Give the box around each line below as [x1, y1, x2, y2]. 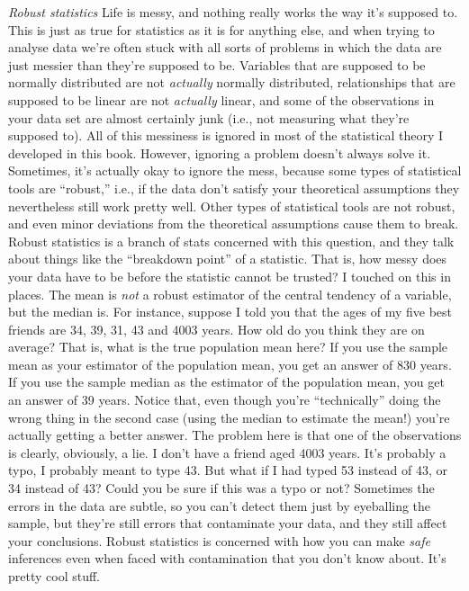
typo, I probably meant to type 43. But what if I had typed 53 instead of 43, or [8, 461, 448, 479]
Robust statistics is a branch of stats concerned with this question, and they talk [8, 231, 455, 250]
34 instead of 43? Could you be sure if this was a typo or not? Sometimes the [8, 479, 435, 497]
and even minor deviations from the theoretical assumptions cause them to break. [8, 214, 459, 233]
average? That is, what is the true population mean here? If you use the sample [8, 337, 448, 356]
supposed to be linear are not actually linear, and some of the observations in [8, 90, 435, 109]
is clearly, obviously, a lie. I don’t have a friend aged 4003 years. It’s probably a [8, 443, 446, 461]
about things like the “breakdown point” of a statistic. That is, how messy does [8, 249, 447, 268]
